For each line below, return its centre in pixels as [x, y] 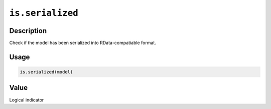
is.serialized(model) [46, 72]
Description [28, 31]
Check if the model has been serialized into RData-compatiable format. [83, 43]
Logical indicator [27, 99]
